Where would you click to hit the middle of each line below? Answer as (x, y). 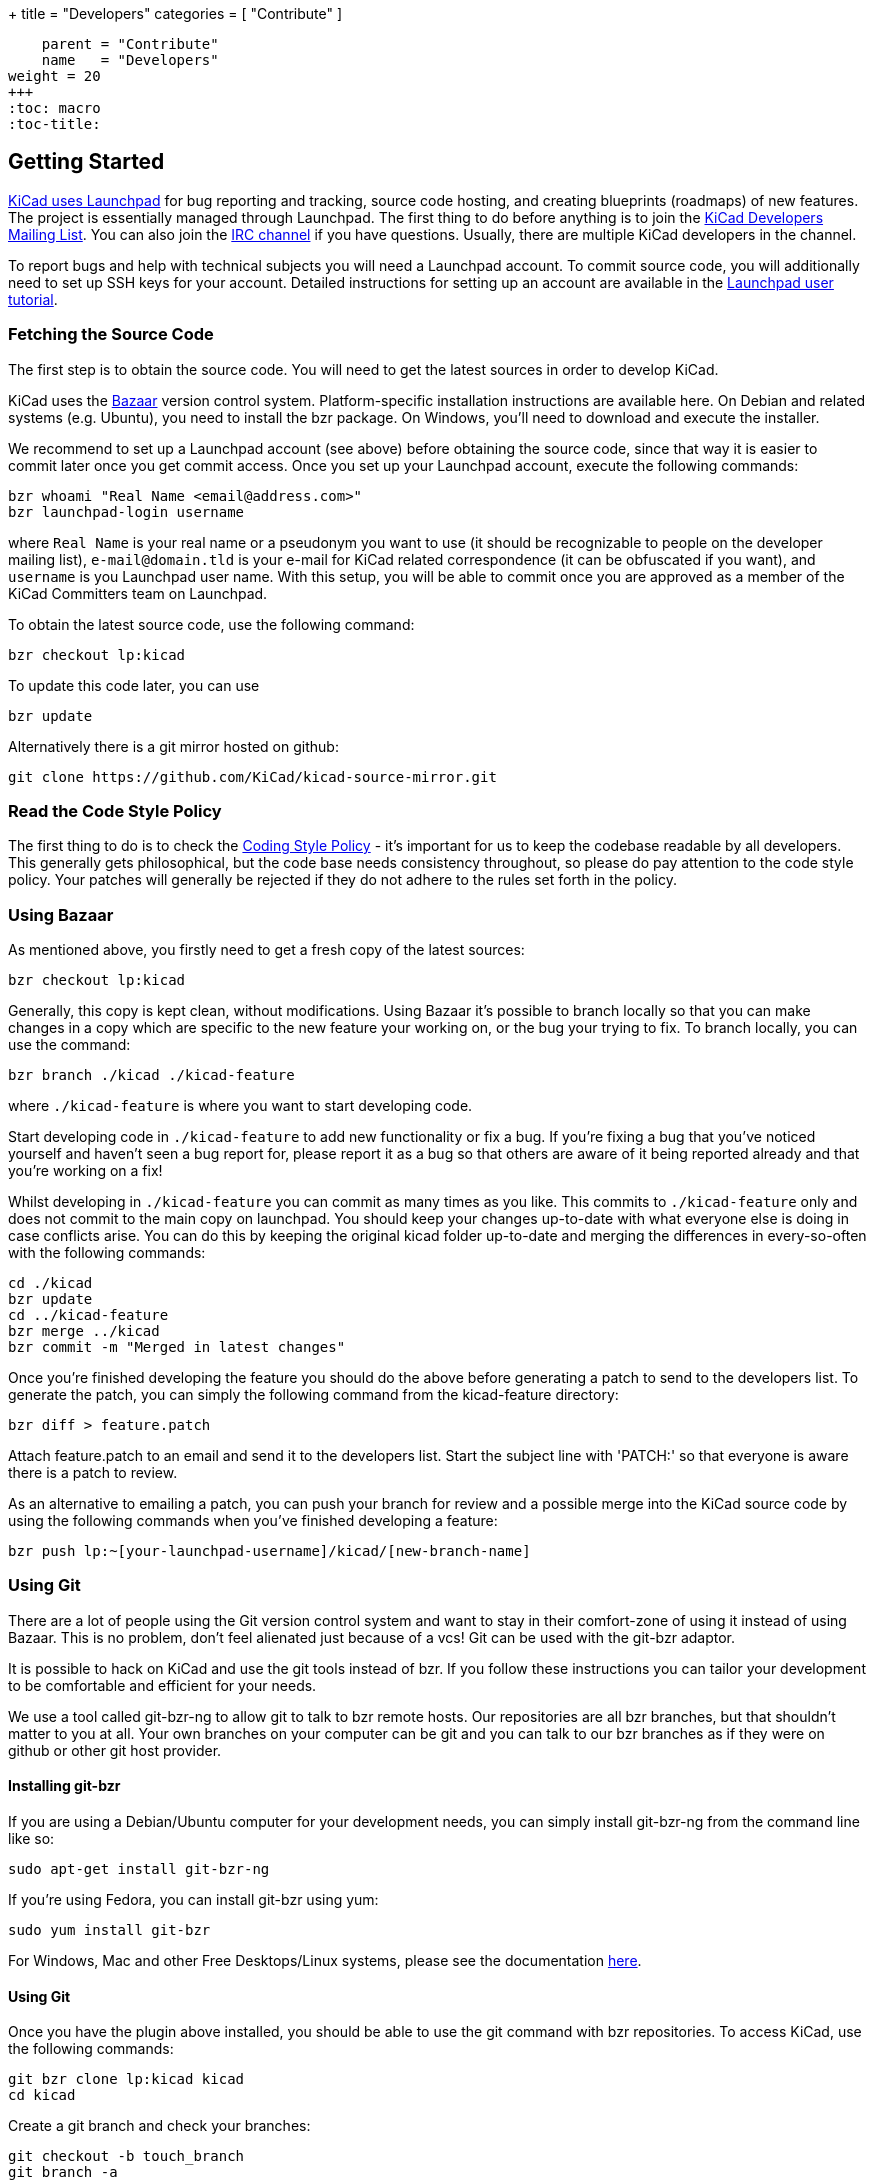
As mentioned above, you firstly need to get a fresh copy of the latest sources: (266, 950)
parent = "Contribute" (130, 44)
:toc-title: (54, 124)
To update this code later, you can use (134, 685)
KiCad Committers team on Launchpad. (138, 593)
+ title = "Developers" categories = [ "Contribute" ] (175, 13)
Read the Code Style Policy (115, 810)
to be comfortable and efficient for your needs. (162, 1685)
